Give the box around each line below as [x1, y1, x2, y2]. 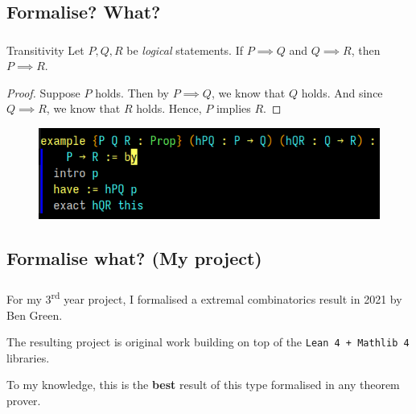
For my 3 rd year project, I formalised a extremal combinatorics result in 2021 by [6, 288, 402, 308]
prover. [6, 392, 41, 409]
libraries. [6, 349, 50, 366]
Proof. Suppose [6, 84, 80, 101]
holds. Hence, [136, 100, 202, 117]
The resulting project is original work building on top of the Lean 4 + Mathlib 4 [6, 333, 410, 350]
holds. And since [301, 84, 383, 101]
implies [216, 100, 251, 117]
